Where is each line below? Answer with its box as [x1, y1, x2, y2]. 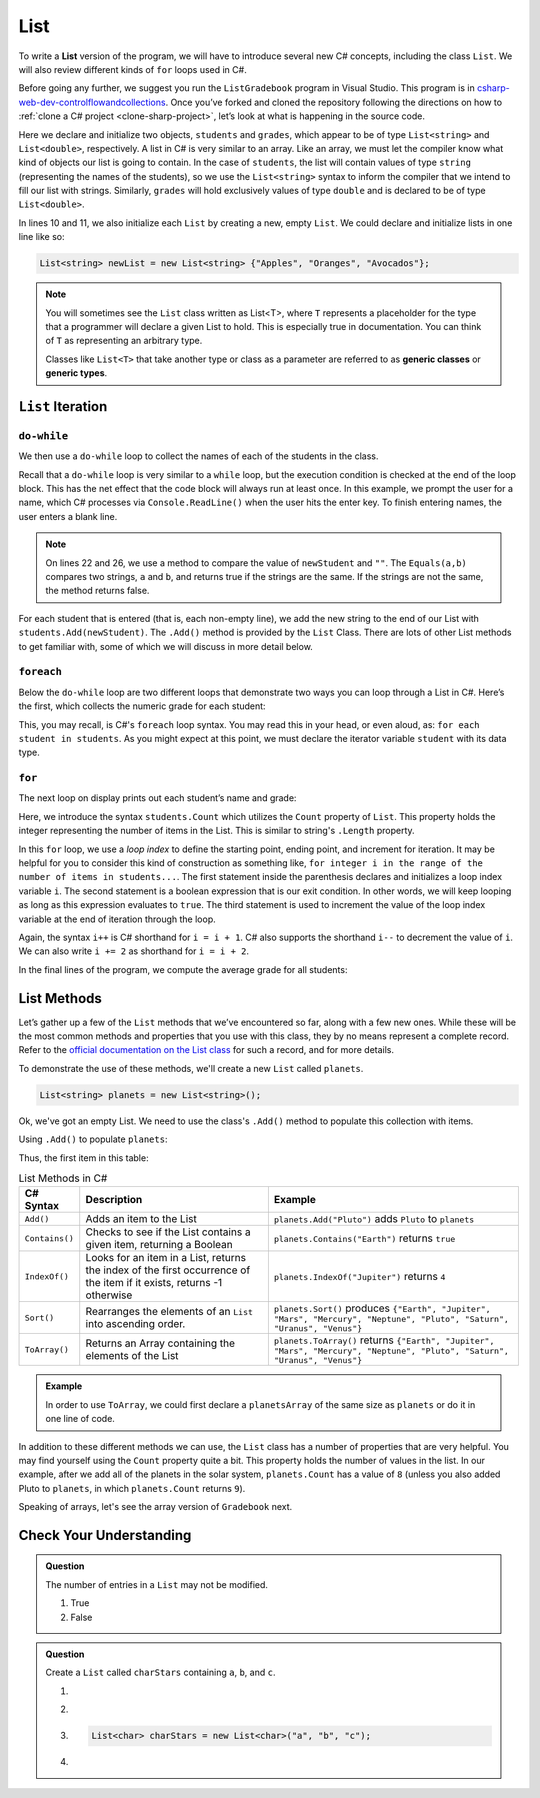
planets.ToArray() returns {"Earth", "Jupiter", [273, 1333, 495, 1347]
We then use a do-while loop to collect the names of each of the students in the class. [18, 450, 379, 462]
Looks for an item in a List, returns [85, 1251, 247, 1265]
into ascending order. [85, 1317, 186, 1331]
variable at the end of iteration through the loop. [18, 913, 216, 925]
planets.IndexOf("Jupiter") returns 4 [273, 1270, 446, 1284]
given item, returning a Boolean [85, 1238, 234, 1252]
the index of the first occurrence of [85, 1263, 251, 1277]
